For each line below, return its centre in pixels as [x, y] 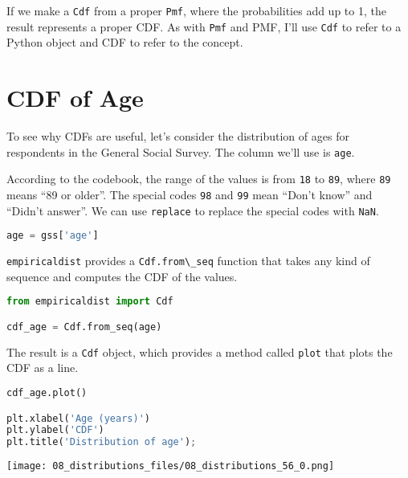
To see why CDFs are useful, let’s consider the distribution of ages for [178, 136]
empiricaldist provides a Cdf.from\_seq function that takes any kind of [188, 261]
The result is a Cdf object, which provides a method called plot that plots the [200, 351]
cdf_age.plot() [47, 393]
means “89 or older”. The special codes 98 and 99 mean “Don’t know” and [190, 194]
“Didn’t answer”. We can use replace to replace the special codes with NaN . [193, 210]
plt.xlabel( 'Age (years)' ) [78, 418]
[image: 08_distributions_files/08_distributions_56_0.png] [171, 466]
